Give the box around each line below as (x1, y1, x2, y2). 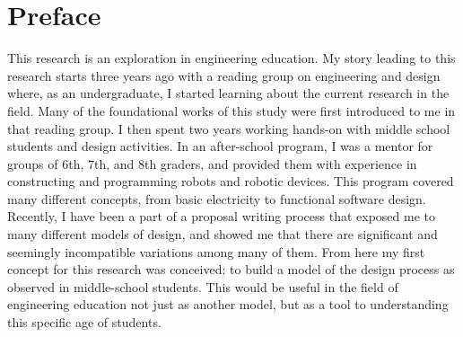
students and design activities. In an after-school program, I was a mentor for (7, 137, 433, 155)
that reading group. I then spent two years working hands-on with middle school (7, 119, 450, 137)
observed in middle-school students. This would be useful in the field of (7, 277, 398, 296)
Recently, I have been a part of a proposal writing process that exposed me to (7, 207, 436, 226)
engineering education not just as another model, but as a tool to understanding (7, 295, 449, 314)
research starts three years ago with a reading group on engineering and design (7, 66, 441, 84)
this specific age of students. (7, 313, 162, 332)
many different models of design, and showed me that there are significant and (7, 225, 438, 244)
